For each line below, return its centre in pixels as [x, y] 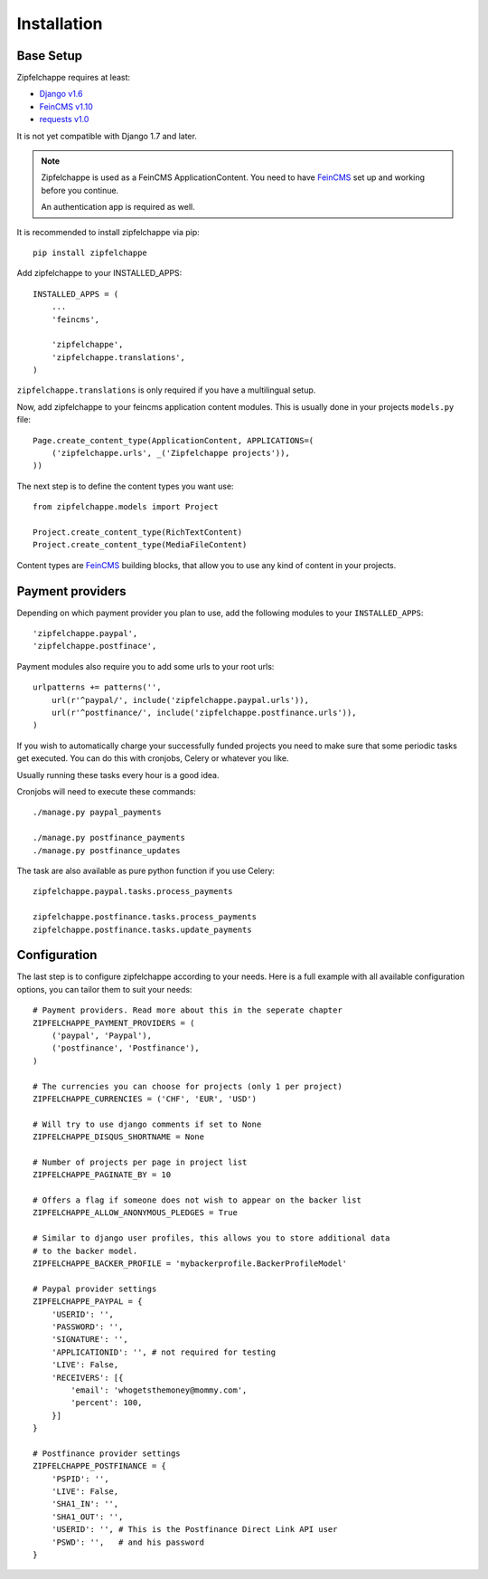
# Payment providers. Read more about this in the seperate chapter [188, 1010]
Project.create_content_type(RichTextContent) [138, 533]
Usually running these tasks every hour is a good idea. [118, 775]
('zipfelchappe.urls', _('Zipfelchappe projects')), [171, 453]
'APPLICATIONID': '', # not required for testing [163, 1352]
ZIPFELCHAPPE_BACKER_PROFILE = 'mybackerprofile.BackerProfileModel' [190, 1264]
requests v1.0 [64, 119]
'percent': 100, [107, 1403]
